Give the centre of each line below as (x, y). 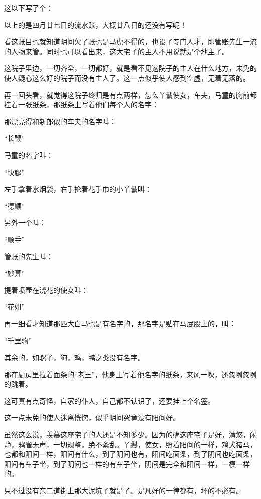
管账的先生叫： (29, 256)
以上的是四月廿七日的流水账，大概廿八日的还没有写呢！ (95, 24)
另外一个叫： (25, 222)
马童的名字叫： (29, 155)
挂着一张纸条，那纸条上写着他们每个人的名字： (81, 105)
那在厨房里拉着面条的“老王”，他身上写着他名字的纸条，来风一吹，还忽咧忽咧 (130, 374)
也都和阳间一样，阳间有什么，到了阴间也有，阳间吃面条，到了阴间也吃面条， (130, 454)
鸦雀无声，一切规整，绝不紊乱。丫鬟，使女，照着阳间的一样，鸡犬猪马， (137, 444)
